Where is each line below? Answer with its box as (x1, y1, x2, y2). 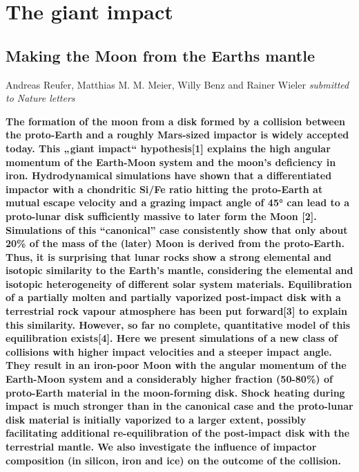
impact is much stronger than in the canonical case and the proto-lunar (6, 399, 353, 413)
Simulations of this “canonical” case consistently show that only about (6, 222, 348, 237)
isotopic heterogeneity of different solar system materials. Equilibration (6, 276, 352, 291)
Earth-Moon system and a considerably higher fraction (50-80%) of (6, 372, 333, 386)
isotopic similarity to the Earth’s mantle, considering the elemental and (6, 263, 353, 278)
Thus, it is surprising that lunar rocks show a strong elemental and (6, 249, 332, 264)
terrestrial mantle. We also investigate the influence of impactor (6, 439, 317, 454)
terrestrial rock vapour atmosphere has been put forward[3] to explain (6, 304, 347, 318)
